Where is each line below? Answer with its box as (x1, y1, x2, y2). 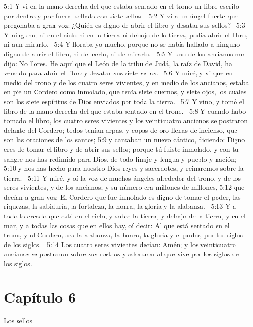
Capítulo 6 (4, 287, 76, 307)
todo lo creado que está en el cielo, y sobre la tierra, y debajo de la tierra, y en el (4, 211, 246, 221)
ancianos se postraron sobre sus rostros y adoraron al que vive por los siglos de (4, 249, 239, 259)
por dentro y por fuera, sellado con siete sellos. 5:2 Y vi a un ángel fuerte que (4, 10, 238, 20)
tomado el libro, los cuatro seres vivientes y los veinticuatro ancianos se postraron (4, 115, 248, 126)
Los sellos (4, 315, 32, 325)
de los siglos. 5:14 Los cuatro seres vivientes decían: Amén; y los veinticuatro (4, 239, 236, 249)
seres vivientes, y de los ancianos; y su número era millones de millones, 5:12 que (4, 182, 245, 192)
